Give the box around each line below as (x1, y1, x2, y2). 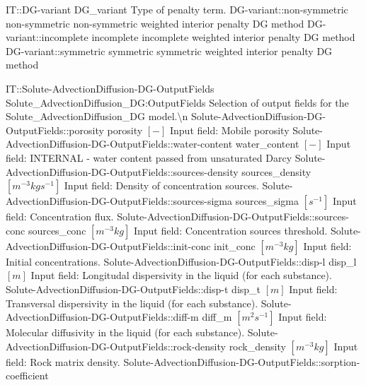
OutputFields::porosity (6, 122, 104, 137)
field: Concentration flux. (6, 209, 114, 224)
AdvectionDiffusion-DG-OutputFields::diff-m (6, 309, 199, 324)
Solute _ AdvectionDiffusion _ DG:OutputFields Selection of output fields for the (6, 95, 349, 109)
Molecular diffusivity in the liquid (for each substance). (6, 325, 245, 340)
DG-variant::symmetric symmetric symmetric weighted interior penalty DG (6, 43, 333, 58)
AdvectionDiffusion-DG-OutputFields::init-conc (6, 238, 211, 253)
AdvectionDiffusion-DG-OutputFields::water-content (6, 136, 233, 151)
